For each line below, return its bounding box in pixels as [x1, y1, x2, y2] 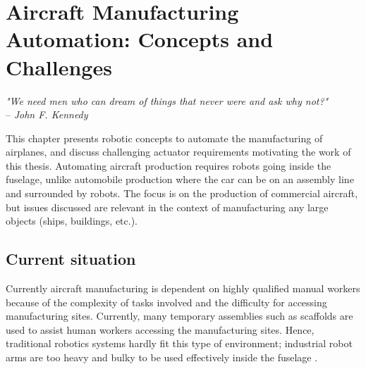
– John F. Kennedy [6, 107, 88, 122]
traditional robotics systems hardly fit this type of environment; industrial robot [6, 336, 353, 351]
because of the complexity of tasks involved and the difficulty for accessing [6, 294, 327, 309]
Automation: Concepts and [6, 25, 274, 54]
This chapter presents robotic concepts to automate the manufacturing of [6, 130, 323, 145]
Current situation [6, 248, 136, 270]
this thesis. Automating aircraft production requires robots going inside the [6, 158, 331, 173]
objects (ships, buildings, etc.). [6, 213, 138, 228]
